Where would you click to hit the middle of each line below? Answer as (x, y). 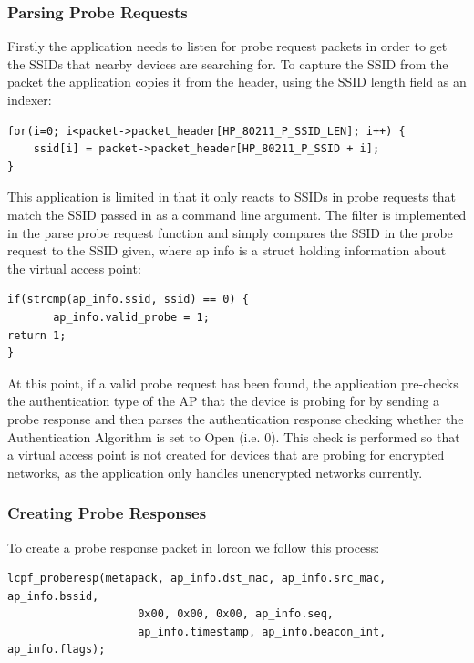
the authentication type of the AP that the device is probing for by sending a (224, 401)
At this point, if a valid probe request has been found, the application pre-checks (233, 383)
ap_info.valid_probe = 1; (131, 317)
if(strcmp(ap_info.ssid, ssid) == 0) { (128, 300)
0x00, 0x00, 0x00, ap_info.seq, (236, 614)
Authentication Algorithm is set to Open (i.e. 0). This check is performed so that (234, 436)
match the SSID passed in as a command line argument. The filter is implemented (237, 214)
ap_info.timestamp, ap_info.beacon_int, (262, 632)
